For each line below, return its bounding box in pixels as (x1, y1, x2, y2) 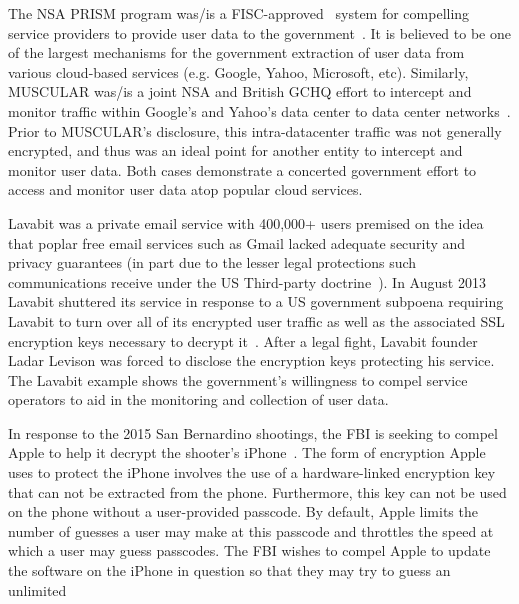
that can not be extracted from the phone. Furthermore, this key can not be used (8, 481, 507, 502)
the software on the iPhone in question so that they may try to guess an (8, 560, 451, 581)
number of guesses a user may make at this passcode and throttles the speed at (8, 520, 494, 541)
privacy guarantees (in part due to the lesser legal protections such (8, 252, 417, 273)
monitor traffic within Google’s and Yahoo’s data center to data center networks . (8, 100, 511, 121)
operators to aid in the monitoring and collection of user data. (8, 389, 389, 410)
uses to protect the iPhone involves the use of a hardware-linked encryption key (8, 462, 496, 483)
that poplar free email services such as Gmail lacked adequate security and (8, 232, 466, 253)
